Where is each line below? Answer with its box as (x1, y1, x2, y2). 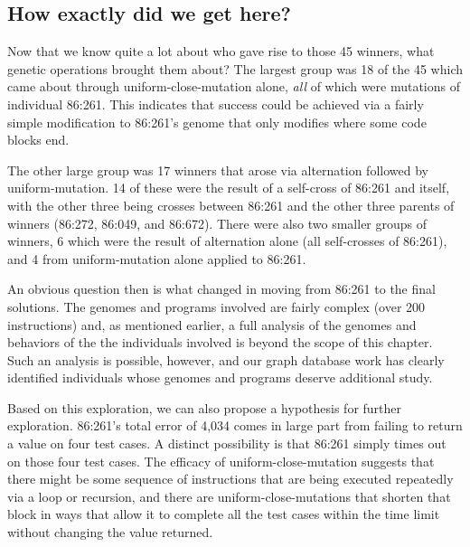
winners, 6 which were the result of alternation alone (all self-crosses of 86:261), (7, 231, 447, 250)
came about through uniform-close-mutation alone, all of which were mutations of (7, 77, 461, 96)
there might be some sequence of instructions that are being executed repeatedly (7, 469, 454, 488)
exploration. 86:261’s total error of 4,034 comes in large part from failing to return (7, 416, 463, 435)
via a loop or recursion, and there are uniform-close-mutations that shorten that (7, 486, 451, 505)
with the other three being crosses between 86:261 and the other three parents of (7, 195, 455, 214)
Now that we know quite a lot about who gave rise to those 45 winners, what (7, 42, 435, 61)
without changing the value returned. (7, 523, 213, 542)
